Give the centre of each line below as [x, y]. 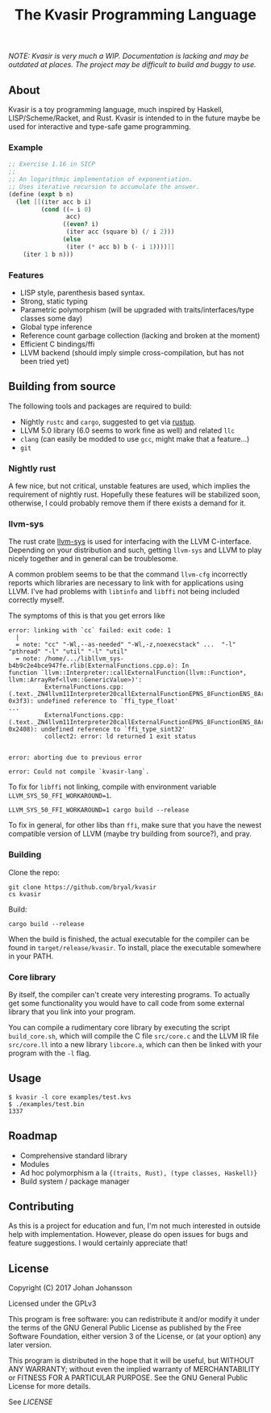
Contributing [41, 1206]
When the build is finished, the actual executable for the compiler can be [129, 939]
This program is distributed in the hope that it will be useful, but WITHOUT [131, 1361]
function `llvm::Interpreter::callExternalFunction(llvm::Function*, [128, 673]
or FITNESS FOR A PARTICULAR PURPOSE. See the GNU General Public [128, 1377]
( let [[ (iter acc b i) [54, 202]
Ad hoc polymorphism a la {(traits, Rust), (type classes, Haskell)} [139, 1172]
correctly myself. [36, 600]
